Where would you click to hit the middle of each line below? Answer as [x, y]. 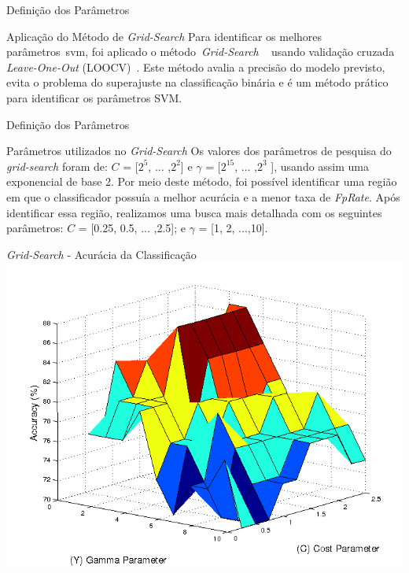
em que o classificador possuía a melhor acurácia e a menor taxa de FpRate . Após [203, 196]
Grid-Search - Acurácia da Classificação [101, 254]
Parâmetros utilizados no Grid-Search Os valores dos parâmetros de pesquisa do [199, 151]
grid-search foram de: [57, 166]
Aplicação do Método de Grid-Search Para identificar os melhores [164, 36]
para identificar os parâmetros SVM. [94, 97]
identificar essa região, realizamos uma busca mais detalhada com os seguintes [194, 212]
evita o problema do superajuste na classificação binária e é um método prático [197, 82]
